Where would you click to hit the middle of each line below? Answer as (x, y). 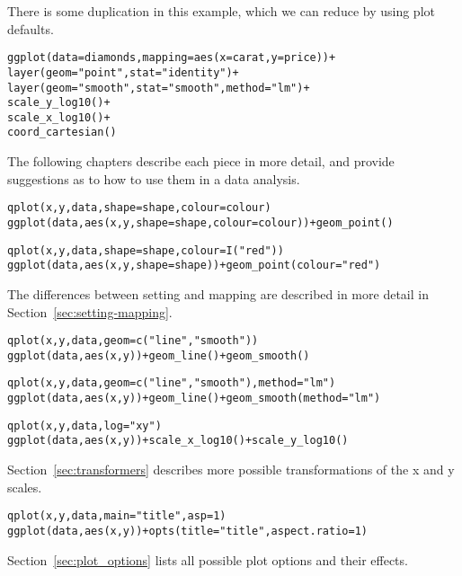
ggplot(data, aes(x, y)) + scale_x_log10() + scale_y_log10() (178, 441)
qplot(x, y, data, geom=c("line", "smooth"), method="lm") (172, 383)
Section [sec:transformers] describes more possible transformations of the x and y (231, 470)
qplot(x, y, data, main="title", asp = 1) (117, 516)
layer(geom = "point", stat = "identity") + (123, 72)
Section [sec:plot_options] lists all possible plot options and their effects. (208, 559)
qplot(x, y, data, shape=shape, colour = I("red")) (146, 250)
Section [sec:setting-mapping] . (90, 311)
